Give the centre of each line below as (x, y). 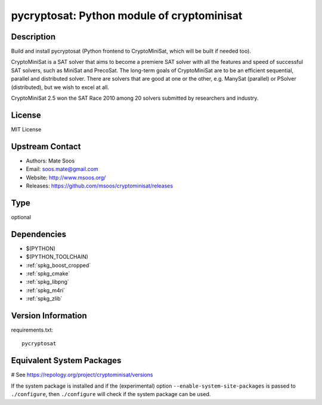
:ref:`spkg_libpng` (48, 282)
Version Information (49, 316)
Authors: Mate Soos (50, 161)
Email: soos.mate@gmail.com (62, 169)
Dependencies (39, 234)
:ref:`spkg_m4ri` (46, 290)
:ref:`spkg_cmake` (48, 273)
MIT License (26, 129)
